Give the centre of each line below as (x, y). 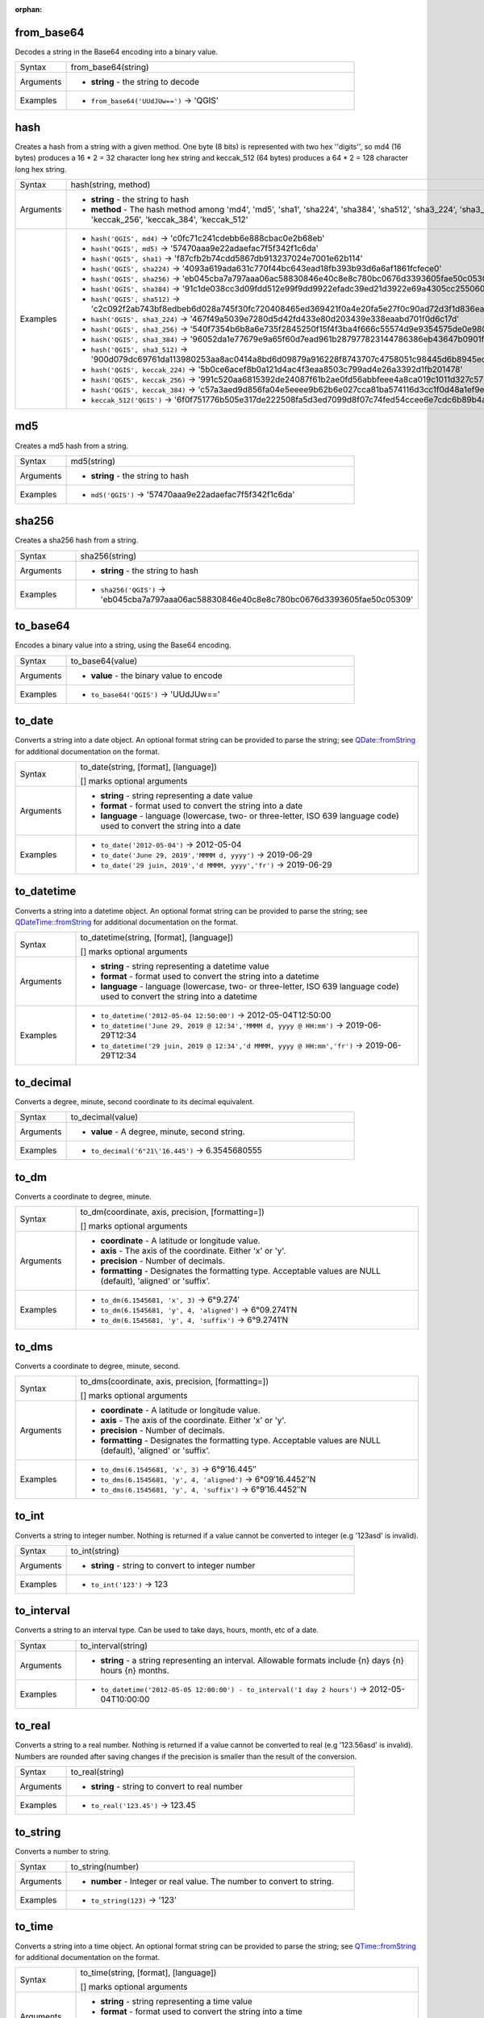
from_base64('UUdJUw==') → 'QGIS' (155, 101)
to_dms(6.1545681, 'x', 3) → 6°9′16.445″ (178, 1469)
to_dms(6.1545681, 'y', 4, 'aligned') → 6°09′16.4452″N (208, 1480)
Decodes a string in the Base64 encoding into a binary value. (116, 52)
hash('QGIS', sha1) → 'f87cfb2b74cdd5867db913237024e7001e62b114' (227, 258)
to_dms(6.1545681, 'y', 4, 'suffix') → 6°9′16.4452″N (204, 1489)
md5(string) (93, 461)
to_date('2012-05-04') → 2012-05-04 (171, 845)
